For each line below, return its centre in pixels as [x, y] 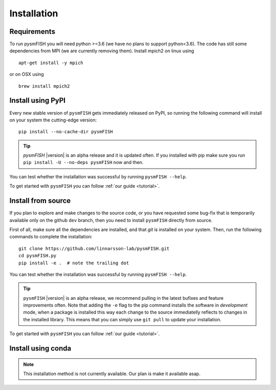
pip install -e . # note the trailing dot [74, 263]
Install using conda [40, 348]
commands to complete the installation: [51, 237]
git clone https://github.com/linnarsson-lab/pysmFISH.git [94, 248]
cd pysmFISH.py [38, 256]
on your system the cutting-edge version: [53, 120]
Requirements [32, 32]
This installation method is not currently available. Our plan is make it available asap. [112, 374]
